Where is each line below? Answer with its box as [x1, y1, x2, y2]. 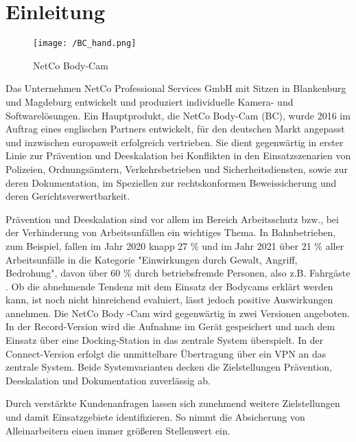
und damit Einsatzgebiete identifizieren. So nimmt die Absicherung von [5, 410, 305, 424]
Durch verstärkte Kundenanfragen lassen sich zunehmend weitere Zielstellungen [5, 396, 340, 410]
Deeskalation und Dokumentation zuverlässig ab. [5, 373, 211, 387]
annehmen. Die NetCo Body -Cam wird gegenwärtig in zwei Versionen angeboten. [5, 305, 350, 320]
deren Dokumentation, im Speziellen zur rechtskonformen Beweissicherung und [5, 175, 337, 189]
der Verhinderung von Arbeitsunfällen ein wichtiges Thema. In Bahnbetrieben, [5, 225, 336, 240]
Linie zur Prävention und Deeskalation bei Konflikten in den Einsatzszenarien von [5, 148, 351, 163]
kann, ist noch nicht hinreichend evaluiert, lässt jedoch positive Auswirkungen [5, 292, 333, 307]
